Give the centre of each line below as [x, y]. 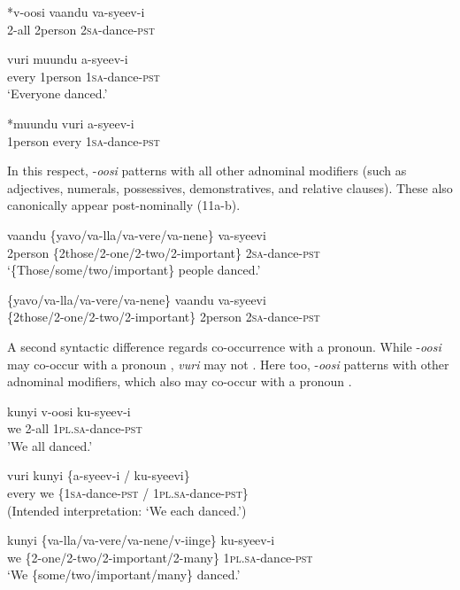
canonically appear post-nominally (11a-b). [124, 205]
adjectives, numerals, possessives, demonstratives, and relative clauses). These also [230, 187]
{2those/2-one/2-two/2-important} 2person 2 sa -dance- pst [164, 317]
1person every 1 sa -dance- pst [84, 140]
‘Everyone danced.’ [57, 93]
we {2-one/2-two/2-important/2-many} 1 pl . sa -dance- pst [160, 557]
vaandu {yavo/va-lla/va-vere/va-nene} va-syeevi [137, 234]
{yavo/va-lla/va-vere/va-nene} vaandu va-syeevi [137, 299]
